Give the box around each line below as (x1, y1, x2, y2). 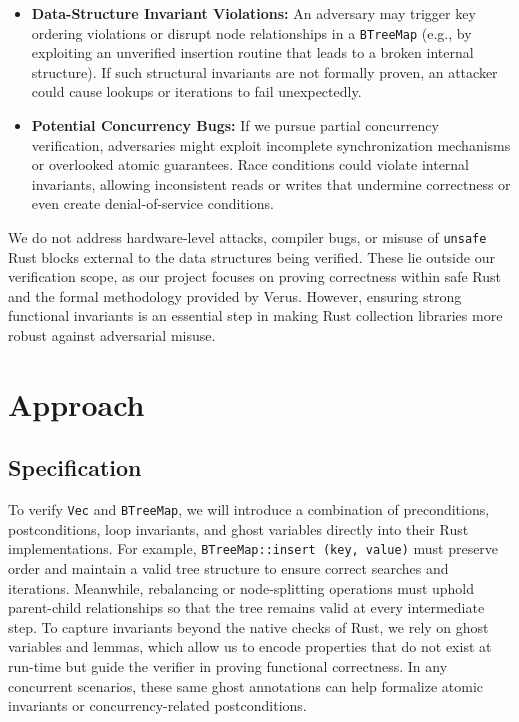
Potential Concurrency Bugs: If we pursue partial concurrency (31, 115, 439, 136)
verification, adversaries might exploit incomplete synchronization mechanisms (31, 134, 511, 155)
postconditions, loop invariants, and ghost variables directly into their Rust (8, 518, 469, 539)
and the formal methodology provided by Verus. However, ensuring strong (8, 285, 462, 306)
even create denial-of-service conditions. (31, 193, 274, 214)
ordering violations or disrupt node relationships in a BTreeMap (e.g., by (31, 22, 472, 43)
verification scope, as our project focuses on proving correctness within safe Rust (8, 266, 501, 287)
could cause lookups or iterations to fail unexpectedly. (31, 81, 362, 102)
